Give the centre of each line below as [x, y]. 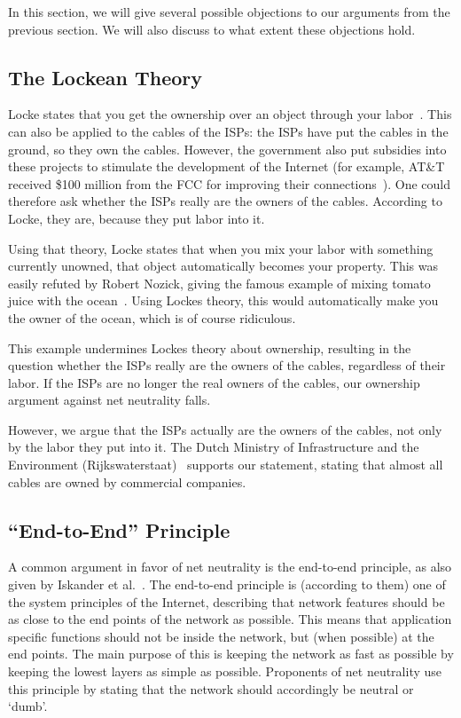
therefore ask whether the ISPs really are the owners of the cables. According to [225, 201]
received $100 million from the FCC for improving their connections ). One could [230, 183]
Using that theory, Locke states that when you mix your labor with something [221, 248]
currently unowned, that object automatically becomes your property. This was [223, 266]
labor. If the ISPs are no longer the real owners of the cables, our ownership [214, 382]
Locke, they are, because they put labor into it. [137, 218]
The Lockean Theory [105, 77]
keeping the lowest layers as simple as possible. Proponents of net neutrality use [225, 671]
